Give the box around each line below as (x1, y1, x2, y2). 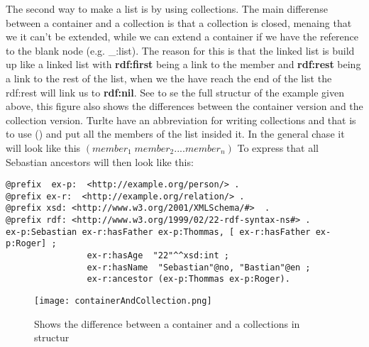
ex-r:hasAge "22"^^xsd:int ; (87, 250, 229, 261)
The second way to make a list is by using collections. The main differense (6, 1, 328, 16)
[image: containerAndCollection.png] (34, 296, 212, 307)
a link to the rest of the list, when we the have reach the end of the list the (6, 70, 332, 85)
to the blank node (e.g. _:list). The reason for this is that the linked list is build (6, 43, 355, 57)
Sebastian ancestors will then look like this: (6, 154, 194, 169)
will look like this (6, 140, 81, 155)
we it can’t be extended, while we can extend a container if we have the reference (6, 29, 359, 44)
